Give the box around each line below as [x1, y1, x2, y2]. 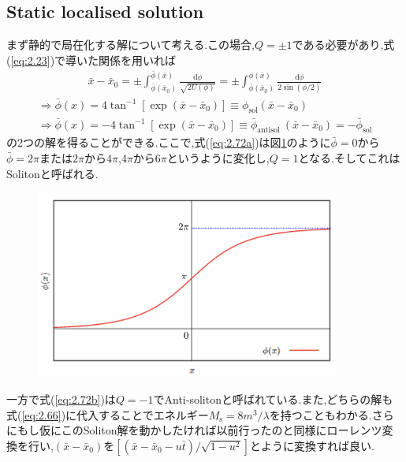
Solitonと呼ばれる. [6, 165, 99, 181]
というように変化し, [166, 150, 270, 166]
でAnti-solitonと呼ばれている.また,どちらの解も [153, 391, 393, 408]
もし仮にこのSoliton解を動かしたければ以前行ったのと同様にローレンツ [17, 422, 382, 438]
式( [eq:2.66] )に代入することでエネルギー [6, 406, 209, 423]
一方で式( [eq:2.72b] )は [6, 391, 116, 408]
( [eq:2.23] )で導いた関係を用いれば [6, 51, 177, 68]
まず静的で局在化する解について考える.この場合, [6, 36, 255, 53]
